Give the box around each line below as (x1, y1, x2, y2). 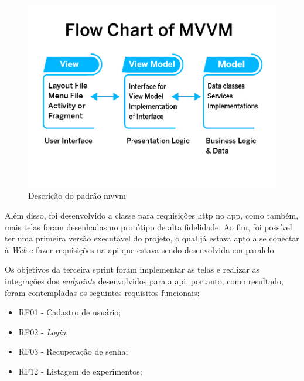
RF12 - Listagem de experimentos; (18, 365, 142, 377)
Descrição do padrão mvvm (28, 189, 126, 202)
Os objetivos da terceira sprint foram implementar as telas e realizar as (5, 263, 260, 275)
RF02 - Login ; (18, 325, 69, 338)
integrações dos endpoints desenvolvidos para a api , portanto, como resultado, (5, 275, 283, 287)
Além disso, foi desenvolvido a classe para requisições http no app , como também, (5, 209, 299, 222)
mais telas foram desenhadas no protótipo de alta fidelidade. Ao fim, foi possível (5, 220, 292, 233)
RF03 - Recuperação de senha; (18, 345, 128, 358)
